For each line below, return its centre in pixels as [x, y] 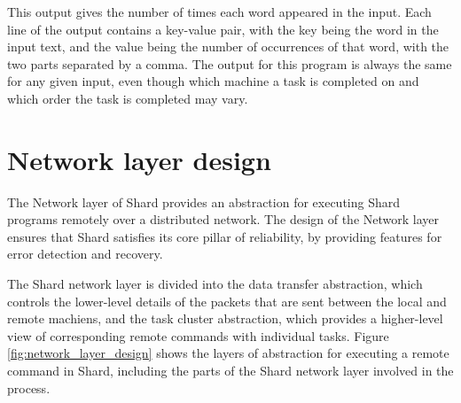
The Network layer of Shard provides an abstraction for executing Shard [204, 201]
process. [29, 387]
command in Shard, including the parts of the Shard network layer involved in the [230, 371]
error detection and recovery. [85, 254]
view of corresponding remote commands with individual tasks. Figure [198, 335]
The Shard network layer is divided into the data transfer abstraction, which [215, 284]
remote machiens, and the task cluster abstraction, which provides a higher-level [225, 318]
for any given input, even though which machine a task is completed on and [213, 81]
